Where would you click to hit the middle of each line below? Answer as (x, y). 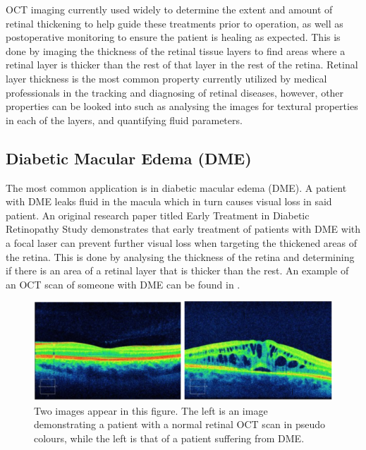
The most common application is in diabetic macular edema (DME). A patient (176, 187)
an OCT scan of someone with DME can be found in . (123, 284)
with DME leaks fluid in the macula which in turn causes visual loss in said (169, 201)
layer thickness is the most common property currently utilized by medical (166, 78)
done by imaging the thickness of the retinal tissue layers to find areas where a (176, 50)
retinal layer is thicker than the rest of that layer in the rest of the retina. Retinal (182, 65)
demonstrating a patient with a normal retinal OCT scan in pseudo (179, 424)
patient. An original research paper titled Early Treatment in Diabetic (158, 215)
